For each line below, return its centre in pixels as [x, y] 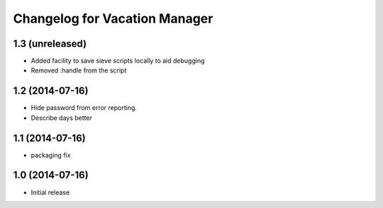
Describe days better [61, 118]
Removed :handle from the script [79, 70]
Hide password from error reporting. [84, 108]
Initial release [50, 192]
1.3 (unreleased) [50, 44]
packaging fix [51, 155]
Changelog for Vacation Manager [113, 18]
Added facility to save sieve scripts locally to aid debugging [118, 61]
